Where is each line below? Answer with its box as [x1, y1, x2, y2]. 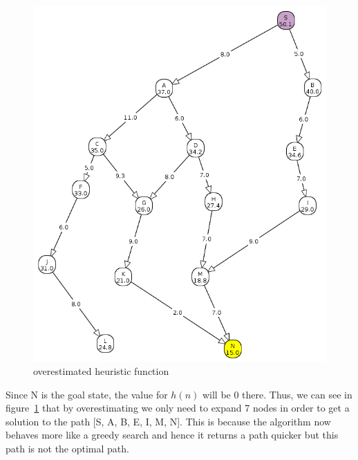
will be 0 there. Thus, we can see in [202, 387, 352, 401]
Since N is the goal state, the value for [6, 387, 168, 401]
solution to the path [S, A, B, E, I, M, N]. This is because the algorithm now [6, 414, 331, 428]
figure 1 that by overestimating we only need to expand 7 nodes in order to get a [6, 401, 350, 415]
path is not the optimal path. [6, 441, 129, 456]
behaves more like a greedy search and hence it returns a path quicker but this [6, 427, 339, 442]
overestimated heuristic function [33, 364, 169, 378]
